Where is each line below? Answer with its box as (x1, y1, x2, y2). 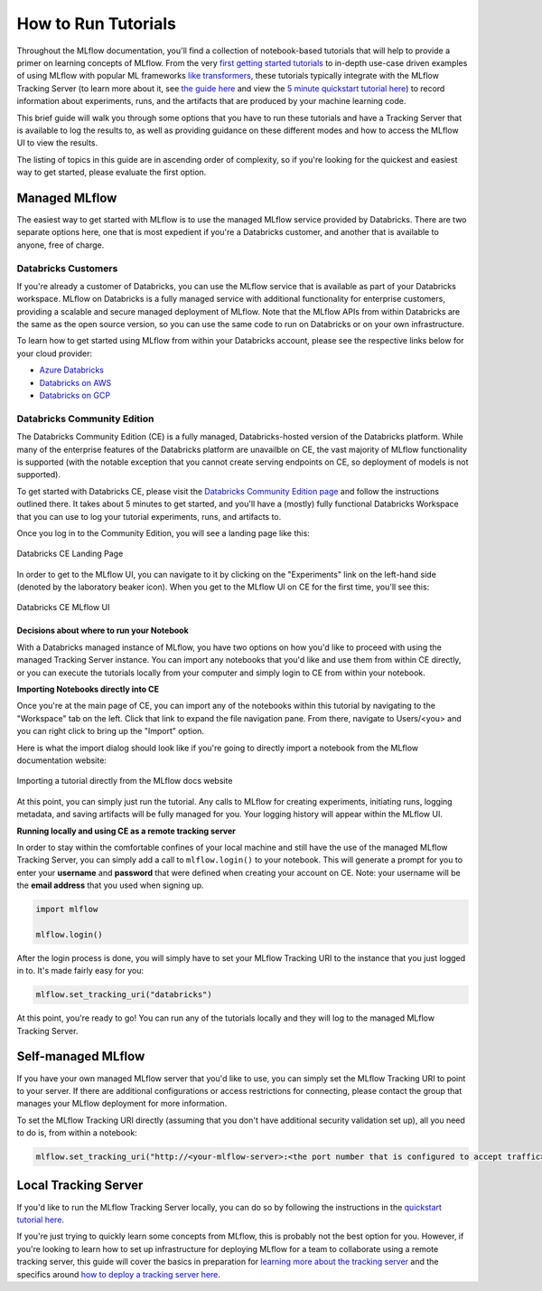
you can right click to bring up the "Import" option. (16, 726, 205, 737)
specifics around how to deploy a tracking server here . (16, 1268, 221, 1279)
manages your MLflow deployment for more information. (16, 1098, 228, 1109)
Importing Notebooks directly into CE (16, 683, 160, 695)
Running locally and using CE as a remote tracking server (16, 825, 237, 836)
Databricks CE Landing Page (16, 548, 124, 560)
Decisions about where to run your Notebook (16, 625, 189, 636)
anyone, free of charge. (16, 240, 105, 250)
